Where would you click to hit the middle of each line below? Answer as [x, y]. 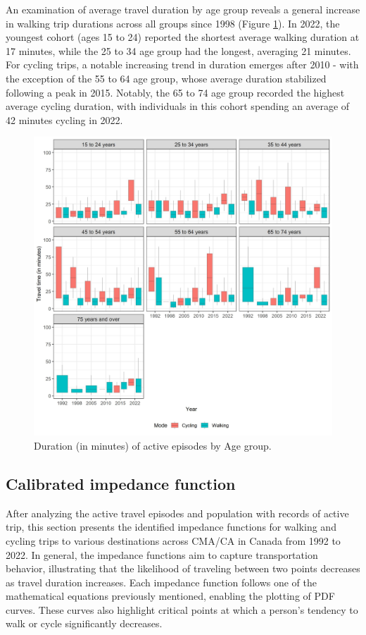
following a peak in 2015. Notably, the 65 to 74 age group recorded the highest [175, 92]
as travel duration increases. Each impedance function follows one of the [162, 582]
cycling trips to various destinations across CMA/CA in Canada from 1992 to [173, 540]
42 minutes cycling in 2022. [64, 119]
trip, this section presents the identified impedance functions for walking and [171, 527]
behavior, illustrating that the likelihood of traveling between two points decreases [183, 568]
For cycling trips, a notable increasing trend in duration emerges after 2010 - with [182, 64]
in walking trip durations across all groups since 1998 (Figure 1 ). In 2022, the [173, 23]
